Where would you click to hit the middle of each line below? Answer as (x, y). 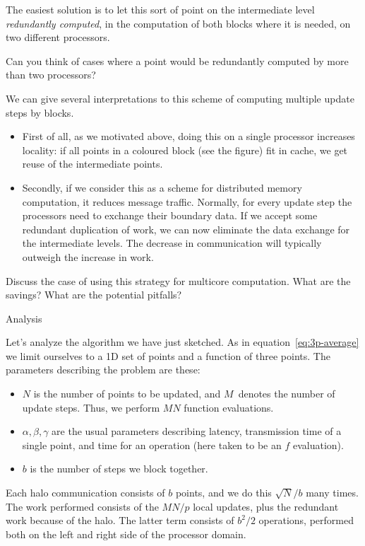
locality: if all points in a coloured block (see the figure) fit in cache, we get (185, 150)
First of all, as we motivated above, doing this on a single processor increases (189, 136)
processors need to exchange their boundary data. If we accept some (170, 215)
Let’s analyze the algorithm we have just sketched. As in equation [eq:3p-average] (182, 342)
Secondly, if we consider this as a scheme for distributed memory (162, 187)
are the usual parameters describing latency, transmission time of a (197, 431)
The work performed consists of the (82, 506)
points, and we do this (223, 493)
